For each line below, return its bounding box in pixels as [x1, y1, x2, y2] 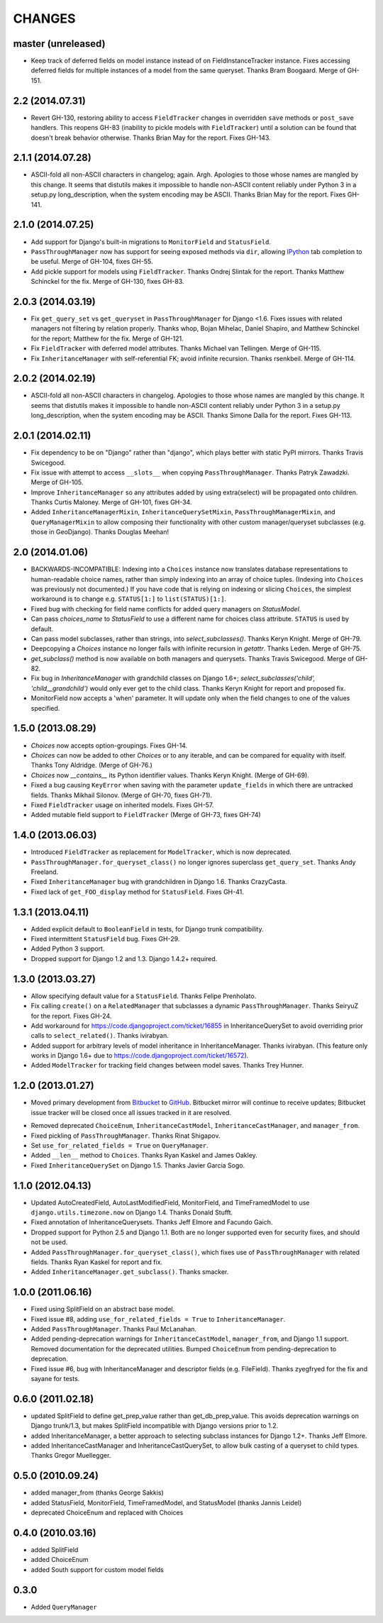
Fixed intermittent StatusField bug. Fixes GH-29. [30, 935, 180, 943]
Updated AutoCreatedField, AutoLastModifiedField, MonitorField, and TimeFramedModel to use [30, 1198, 310, 1207]
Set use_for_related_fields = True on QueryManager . [30, 1141, 209, 1149]
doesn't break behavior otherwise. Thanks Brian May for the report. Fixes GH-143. [30, 133, 271, 142]
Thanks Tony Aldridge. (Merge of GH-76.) [30, 761, 152, 770]
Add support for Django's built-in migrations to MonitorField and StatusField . [30, 238, 272, 246]
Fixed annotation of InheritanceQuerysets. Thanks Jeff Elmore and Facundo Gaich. [30, 1218, 273, 1226]
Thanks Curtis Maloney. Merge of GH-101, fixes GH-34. [30, 498, 192, 506]
